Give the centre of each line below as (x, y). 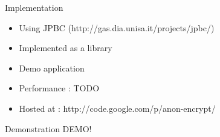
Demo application (52, 68)
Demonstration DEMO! (48, 128)
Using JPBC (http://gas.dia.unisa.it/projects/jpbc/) (117, 27)
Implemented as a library (66, 48)
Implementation (34, 7)
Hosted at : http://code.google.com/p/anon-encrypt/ (117, 108)
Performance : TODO (59, 88)
